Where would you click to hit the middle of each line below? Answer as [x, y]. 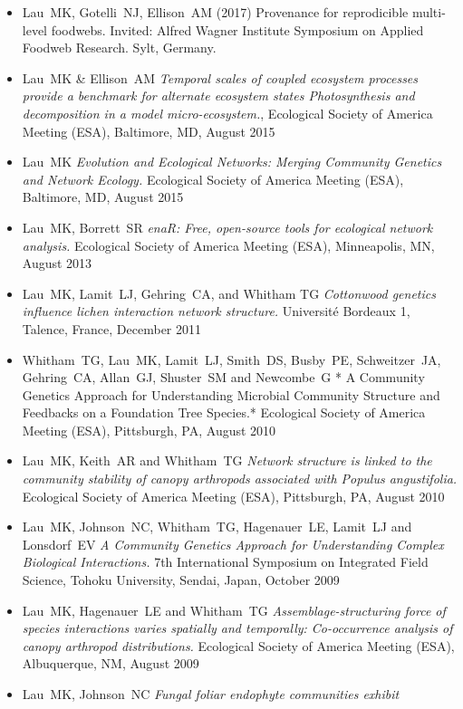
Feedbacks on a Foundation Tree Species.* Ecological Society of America [224, 412]
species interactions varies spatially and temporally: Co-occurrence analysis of [237, 628]
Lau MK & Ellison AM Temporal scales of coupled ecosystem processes [220, 77]
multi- [429, 12]
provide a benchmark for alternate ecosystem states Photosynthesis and [218, 96]
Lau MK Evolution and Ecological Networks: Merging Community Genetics [232, 162]
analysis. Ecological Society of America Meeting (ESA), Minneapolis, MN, [228, 245]
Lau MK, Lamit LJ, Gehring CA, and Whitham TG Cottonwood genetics [229, 293]
